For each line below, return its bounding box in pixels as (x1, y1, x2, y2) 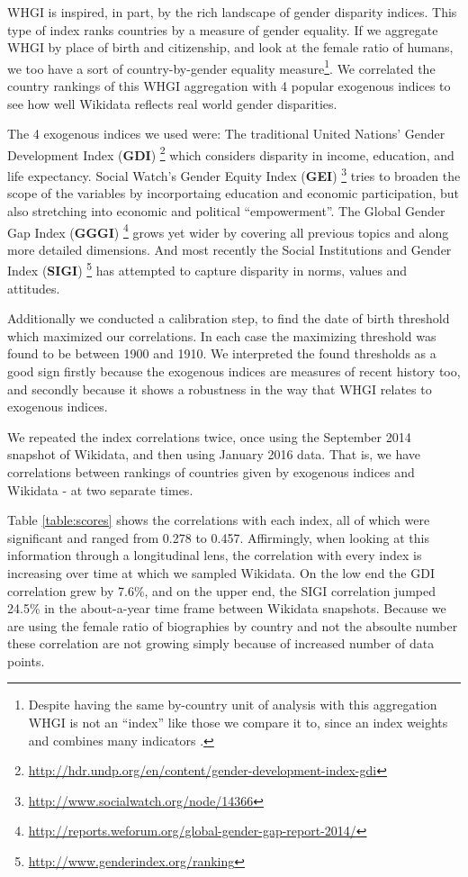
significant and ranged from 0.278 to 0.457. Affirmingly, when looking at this (7, 528, 429, 547)
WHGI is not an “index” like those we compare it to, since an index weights (28, 713, 448, 732)
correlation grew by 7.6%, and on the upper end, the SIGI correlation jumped (7, 581, 436, 600)
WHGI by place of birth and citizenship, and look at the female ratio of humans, (7, 38, 454, 57)
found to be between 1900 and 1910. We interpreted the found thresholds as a (7, 344, 436, 363)
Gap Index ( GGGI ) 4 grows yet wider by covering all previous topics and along (7, 220, 449, 241)
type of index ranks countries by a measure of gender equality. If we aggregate (7, 20, 438, 39)
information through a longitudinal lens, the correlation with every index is (7, 546, 422, 565)
